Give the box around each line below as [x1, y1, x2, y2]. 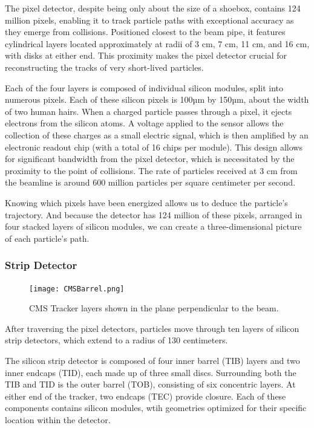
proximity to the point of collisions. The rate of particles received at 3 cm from [5, 164, 298, 177]
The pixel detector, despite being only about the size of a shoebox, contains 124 [5, 2, 301, 14]
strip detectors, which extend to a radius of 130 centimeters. [5, 334, 228, 346]
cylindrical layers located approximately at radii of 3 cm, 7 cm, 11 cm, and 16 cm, [5, 37, 310, 50]
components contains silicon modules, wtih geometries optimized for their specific [5, 401, 307, 414]
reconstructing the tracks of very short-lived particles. [5, 60, 204, 73]
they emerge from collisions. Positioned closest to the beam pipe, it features [5, 25, 286, 38]
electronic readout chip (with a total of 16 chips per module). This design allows [5, 140, 303, 153]
